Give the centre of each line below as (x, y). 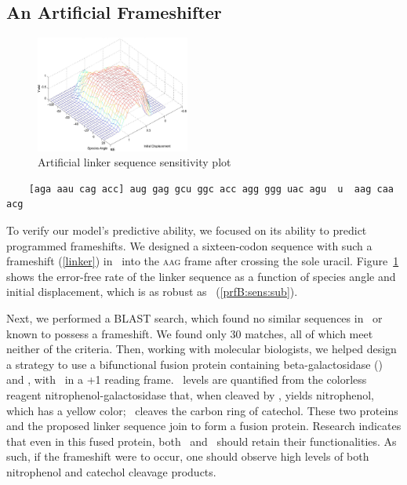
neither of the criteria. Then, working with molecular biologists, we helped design (202, 349)
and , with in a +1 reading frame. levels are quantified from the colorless (187, 379)
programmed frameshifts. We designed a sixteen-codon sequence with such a (189, 245)
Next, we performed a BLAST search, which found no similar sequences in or (194, 317)
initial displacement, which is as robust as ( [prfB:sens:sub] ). (152, 292)
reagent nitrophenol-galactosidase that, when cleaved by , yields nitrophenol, (190, 394)
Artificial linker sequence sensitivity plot (134, 162)
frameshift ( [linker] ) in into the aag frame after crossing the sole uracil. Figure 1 (203, 261)
